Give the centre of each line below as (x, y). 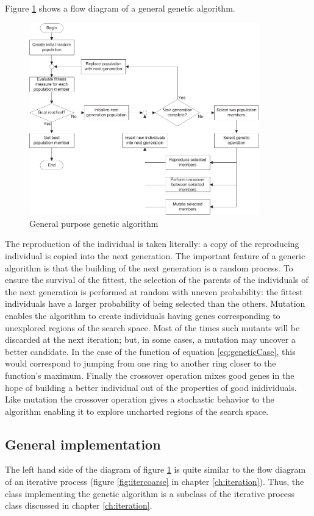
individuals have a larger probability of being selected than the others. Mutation (155, 303)
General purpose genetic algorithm (94, 223)
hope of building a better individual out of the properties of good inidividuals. (151, 387)
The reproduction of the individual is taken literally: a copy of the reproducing (152, 244)
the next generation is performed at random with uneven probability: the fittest (154, 291)
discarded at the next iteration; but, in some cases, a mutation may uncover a (150, 339)
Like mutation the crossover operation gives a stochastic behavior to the (140, 399)
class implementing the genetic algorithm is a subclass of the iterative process (150, 493)
